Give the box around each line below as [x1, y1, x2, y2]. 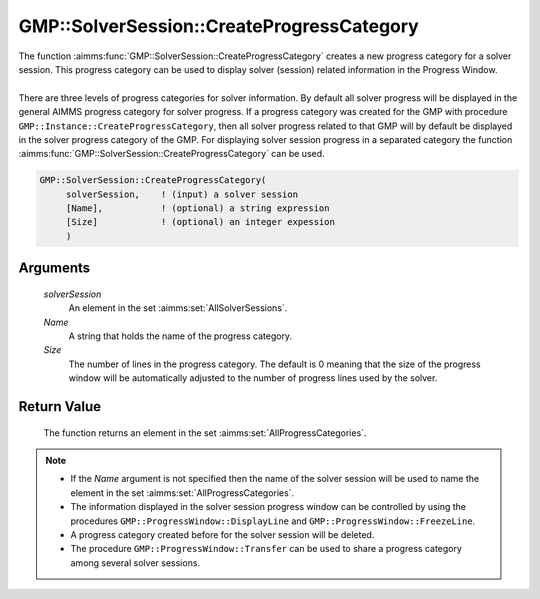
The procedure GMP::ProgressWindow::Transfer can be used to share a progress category [70, 543, 462, 555]
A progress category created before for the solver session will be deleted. [70, 528, 375, 540]
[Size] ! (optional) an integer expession [65, 216, 335, 228]
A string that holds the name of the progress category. [68, 330, 293, 342]
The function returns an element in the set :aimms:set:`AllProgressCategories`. [43, 426, 367, 439]
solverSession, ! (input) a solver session [65, 188, 299, 200]
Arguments [18, 260, 91, 277]
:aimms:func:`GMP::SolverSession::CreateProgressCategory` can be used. [18, 148, 325, 160]
